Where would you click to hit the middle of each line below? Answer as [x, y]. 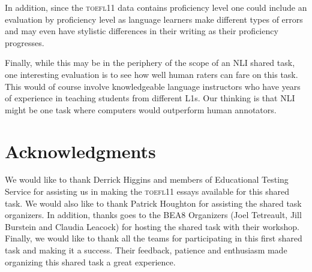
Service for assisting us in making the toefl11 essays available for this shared [147, 191]
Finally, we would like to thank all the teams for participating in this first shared [154, 238]
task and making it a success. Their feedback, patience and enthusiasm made [146, 250]
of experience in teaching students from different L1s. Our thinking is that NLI [150, 98]
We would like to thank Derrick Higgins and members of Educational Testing [147, 179]
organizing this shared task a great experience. [90, 262]
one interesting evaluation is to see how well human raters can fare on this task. [151, 74]
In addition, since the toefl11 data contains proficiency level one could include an [156, 7]
